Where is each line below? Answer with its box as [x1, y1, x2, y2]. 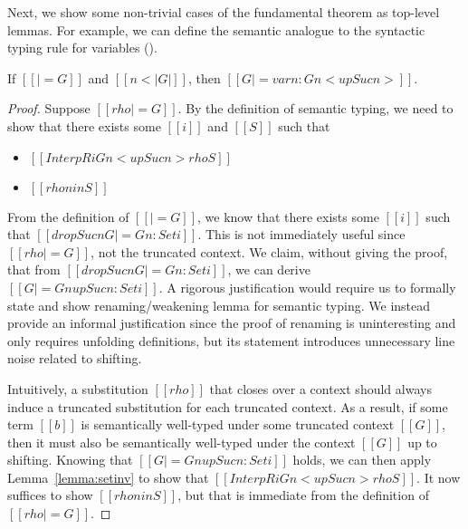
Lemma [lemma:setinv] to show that [7, 467, 209, 486]
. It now [416, 467, 461, 486]
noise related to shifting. [7, 349, 142, 368]
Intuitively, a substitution [7, 379, 148, 398]
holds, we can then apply [292, 450, 432, 469]
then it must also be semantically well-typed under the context [7, 432, 356, 451]
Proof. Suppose [7, 99, 91, 118]
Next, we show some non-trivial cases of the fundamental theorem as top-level [7, 3, 440, 21]
